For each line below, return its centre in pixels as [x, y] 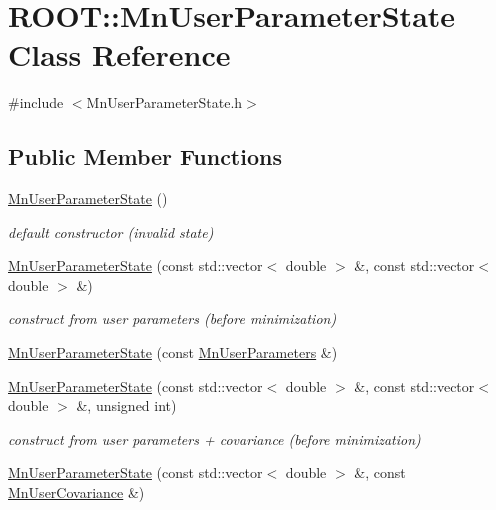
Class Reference [119, 54]
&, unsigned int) [126, 405]
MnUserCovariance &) [76, 492]
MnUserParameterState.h [164, 102]
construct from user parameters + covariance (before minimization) [214, 438]
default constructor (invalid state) [111, 231]
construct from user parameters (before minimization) [172, 318]
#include [36, 102]
